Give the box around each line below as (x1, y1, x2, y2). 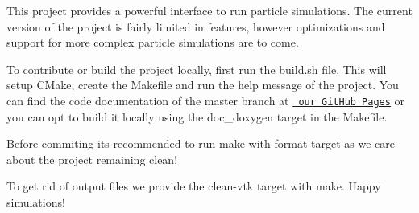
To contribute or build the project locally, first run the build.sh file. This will (6, 60, 387, 77)
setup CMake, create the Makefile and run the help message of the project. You (6, 76, 399, 93)
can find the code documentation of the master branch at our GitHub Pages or (6, 92, 405, 109)
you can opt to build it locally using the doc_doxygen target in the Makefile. (6, 108, 388, 125)
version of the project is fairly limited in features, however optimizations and (6, 18, 385, 35)
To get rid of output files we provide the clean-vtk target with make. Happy (6, 178, 381, 195)
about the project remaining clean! (6, 150, 178, 167)
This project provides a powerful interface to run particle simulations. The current (6, 2, 413, 18)
